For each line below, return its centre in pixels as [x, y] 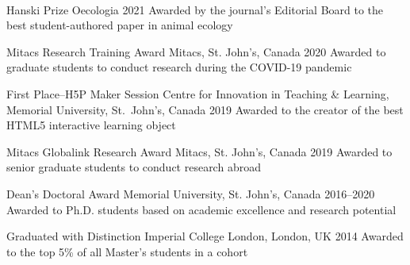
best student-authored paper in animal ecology [120, 25]
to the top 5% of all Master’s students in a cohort [127, 251]
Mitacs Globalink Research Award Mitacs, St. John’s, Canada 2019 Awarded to [199, 151]
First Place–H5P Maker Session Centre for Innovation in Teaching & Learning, [198, 93]
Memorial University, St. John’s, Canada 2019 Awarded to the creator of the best [205, 109]
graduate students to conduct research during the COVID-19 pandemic [179, 67]
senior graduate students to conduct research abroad [134, 167]
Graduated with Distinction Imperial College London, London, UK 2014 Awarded [205, 236]
